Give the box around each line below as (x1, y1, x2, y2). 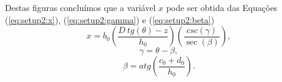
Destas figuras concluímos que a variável (5, 1, 156, 13)
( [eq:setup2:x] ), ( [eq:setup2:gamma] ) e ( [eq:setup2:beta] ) (5, 13, 215, 26)
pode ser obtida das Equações (166, 1, 278, 13)
